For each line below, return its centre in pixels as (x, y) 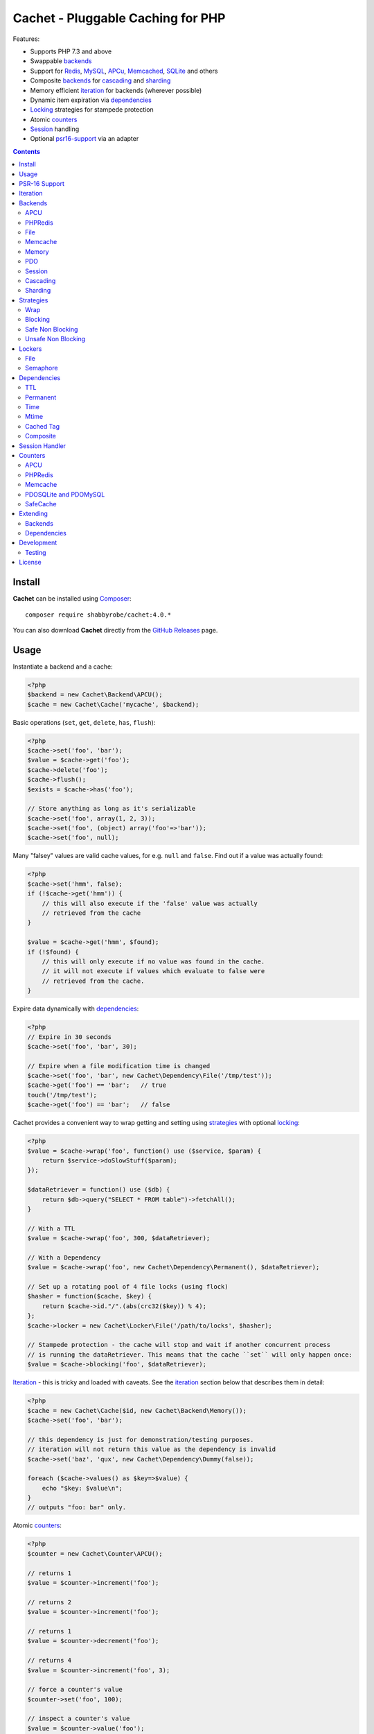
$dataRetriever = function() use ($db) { (99, 1190)
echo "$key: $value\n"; (82, 1488)
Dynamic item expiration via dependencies (91, 100)
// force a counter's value (75, 1690)
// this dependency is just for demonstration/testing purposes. (141, 1440)
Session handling (55, 129)
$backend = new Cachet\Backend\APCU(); (95, 695)
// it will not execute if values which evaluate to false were (153, 971)
